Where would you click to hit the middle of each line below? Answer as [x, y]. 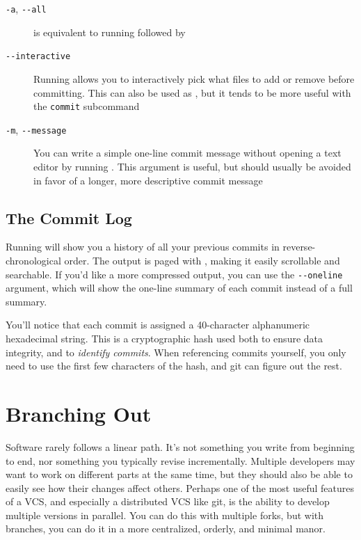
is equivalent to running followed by [110, 32]
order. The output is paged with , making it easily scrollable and [202, 260]
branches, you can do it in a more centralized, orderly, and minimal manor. [166, 529]
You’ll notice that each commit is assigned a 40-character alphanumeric [158, 325]
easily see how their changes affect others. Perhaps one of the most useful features [180, 487]
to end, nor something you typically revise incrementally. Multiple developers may [180, 460]
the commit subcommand [87, 106]
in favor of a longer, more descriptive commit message [148, 180]
